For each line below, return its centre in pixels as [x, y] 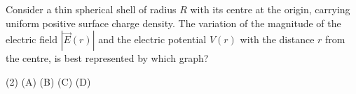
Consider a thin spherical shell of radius [91, 9]
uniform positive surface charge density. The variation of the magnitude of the [173, 23]
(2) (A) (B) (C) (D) [48, 81]
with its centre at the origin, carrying [270, 9]
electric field [32, 39]
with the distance [277, 39]
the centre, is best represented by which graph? [107, 58]
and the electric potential [152, 39]
